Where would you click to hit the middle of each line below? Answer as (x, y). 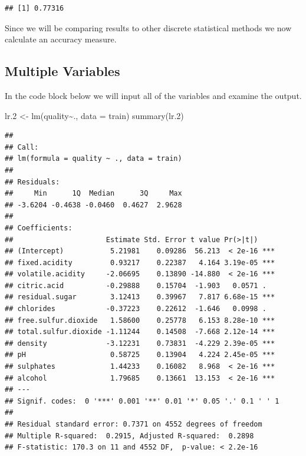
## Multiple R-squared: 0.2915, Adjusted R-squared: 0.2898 (129, 436)
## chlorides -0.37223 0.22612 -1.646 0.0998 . (136, 309)
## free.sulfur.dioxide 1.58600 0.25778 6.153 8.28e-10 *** (140, 320)
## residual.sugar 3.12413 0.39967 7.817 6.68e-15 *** (140, 297)
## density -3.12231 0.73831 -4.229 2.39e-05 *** (140, 343)
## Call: (22, 147)
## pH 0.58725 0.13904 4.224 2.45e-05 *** (140, 355)
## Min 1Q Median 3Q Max (93, 194)
